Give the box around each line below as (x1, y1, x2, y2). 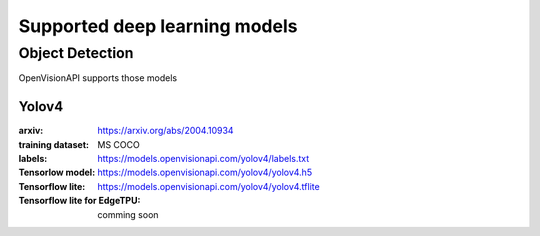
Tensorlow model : (18, 166, 96, 179)
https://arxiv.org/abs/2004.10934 (97, 125, 234, 137)
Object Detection (18, 44, 134, 62)
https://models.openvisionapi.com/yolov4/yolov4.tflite (97, 180, 320, 192)
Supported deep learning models (18, 15, 298, 37)
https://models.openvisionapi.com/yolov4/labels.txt (97, 153, 310, 165)
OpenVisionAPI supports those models (18, 72, 178, 84)
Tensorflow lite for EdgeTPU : (18, 195, 141, 207)
